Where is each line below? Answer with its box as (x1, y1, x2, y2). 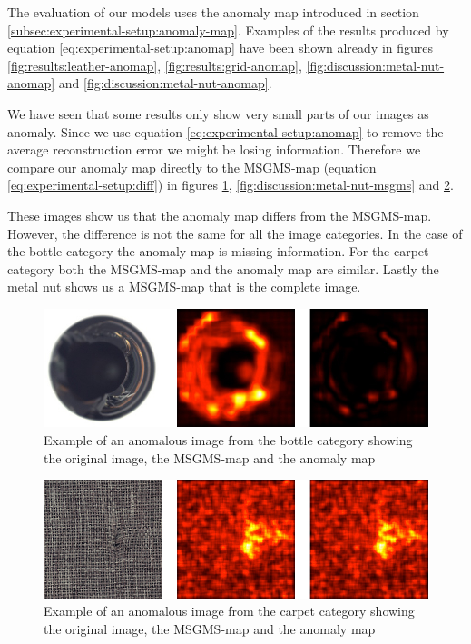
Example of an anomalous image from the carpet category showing (44, 601, 415, 620)
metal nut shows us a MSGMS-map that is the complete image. (7, 277, 361, 296)
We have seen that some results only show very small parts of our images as (7, 104, 429, 123)
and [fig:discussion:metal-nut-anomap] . (58, 74, 272, 93)
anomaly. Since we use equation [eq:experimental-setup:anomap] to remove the (7, 122, 444, 141)
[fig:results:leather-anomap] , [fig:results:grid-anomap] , (7, 55, 302, 74)
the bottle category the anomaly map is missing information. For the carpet (7, 242, 429, 261)
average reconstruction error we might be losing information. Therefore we (7, 140, 421, 159)
